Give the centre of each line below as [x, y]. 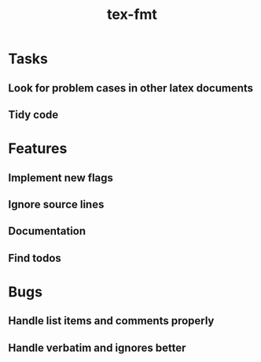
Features [38, 149]
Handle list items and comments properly [111, 321]
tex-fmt [132, 15]
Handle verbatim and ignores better [97, 347]
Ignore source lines [56, 204]
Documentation [47, 231]
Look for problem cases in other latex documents [131, 88]
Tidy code [33, 115]
